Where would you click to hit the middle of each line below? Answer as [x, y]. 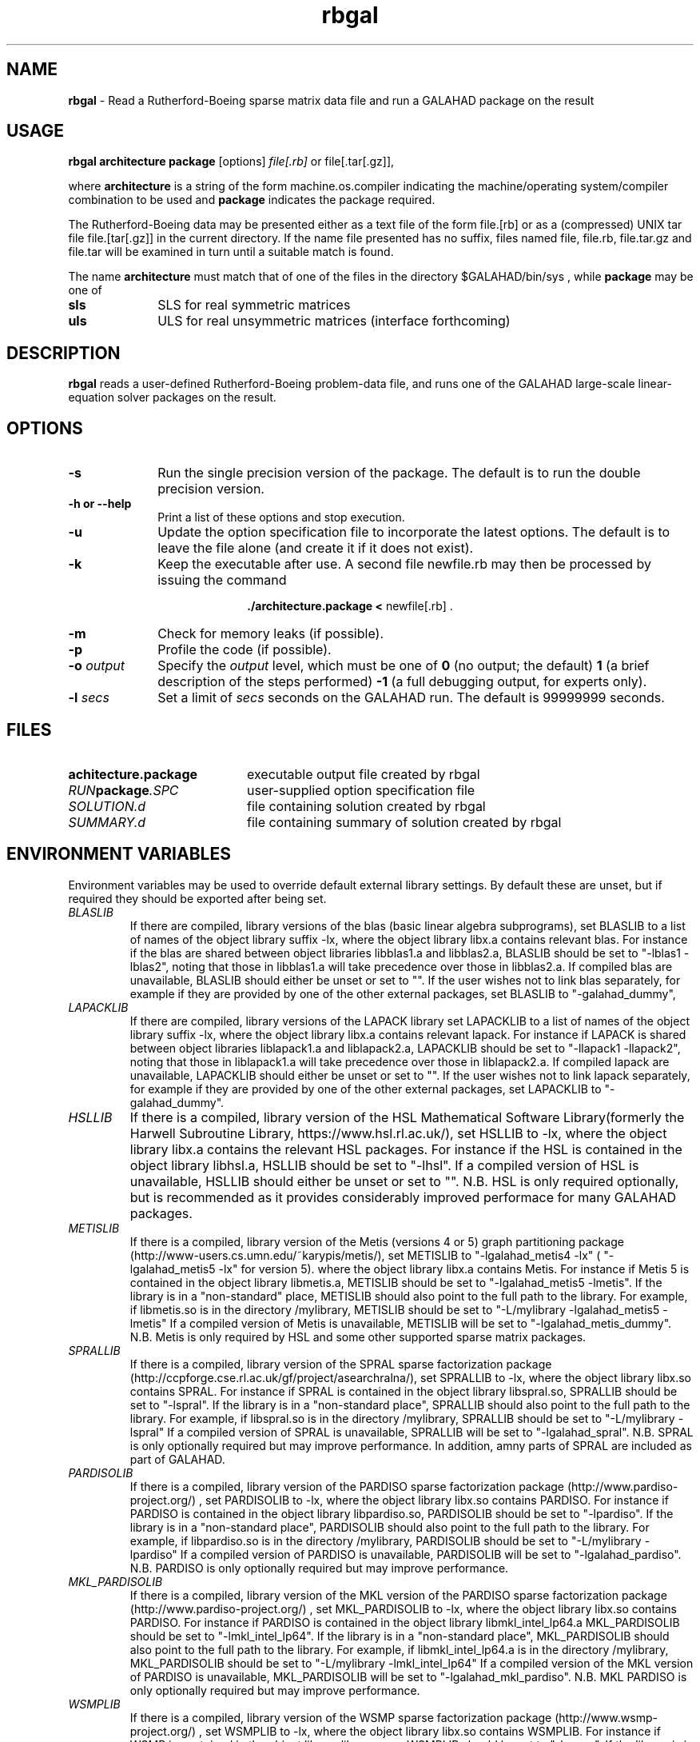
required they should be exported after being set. [197, 898]
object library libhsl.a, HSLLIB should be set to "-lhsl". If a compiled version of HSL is [384, 1165]
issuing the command [222, 580]
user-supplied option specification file [361, 790]
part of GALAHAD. [177, 1459]
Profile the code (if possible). [245, 650]
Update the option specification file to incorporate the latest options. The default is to [414, 532]
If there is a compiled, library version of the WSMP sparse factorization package [341, 1717]
